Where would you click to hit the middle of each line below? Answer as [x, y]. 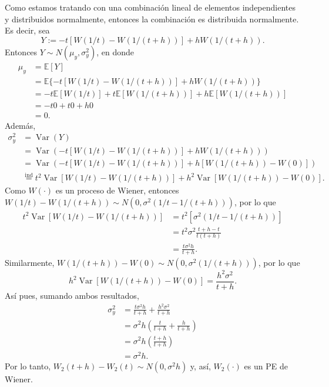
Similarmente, [30, 263]
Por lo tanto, [28, 366]
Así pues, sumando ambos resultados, [72, 295]
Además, [20, 125]
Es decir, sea [27, 30]
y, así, [200, 366]
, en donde [115, 51]
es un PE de [266, 366]
